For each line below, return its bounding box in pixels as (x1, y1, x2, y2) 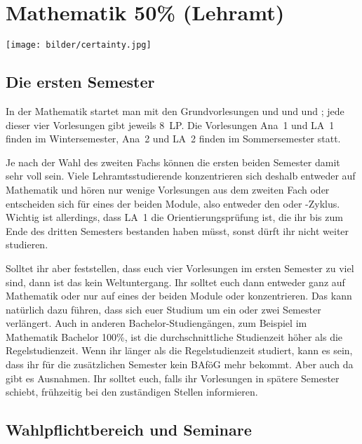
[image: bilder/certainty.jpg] (6, 40, 152, 51)
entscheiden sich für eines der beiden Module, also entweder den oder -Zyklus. (6, 196, 340, 210)
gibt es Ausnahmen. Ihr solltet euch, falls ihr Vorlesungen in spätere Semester (6, 370, 340, 385)
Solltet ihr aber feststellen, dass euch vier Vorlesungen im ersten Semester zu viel (6, 260, 354, 275)
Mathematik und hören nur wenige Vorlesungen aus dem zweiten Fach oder (6, 182, 330, 196)
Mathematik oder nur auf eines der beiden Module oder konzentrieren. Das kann (6, 288, 352, 303)
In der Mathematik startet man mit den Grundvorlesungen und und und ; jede (6, 103, 344, 118)
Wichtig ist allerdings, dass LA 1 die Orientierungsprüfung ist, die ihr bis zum (6, 210, 343, 224)
